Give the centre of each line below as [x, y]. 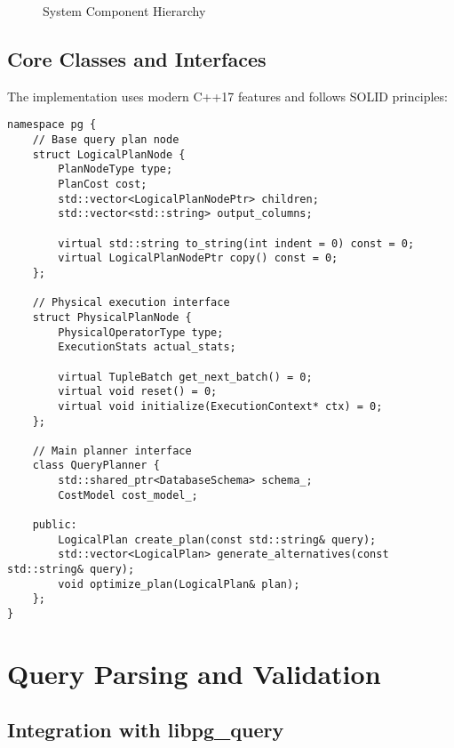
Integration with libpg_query [146, 730]
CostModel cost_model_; [128, 495]
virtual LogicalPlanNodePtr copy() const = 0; [198, 258]
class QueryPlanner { [96, 466]
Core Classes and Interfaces [137, 58]
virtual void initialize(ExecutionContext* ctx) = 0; [220, 406]
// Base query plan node [106, 140]
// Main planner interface [112, 450]
